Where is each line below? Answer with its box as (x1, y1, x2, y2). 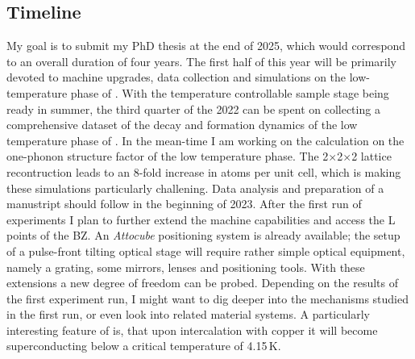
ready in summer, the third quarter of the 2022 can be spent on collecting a (6, 100, 380, 117)
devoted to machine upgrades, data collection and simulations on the (6, 69, 347, 86)
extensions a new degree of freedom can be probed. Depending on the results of (6, 274, 398, 291)
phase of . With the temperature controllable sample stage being (70, 84, 389, 101)
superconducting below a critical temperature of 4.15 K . (6, 337, 281, 354)
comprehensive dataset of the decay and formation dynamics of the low (6, 116, 358, 133)
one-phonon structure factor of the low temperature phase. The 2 (6, 148, 329, 165)
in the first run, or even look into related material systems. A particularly (6, 306, 370, 323)
